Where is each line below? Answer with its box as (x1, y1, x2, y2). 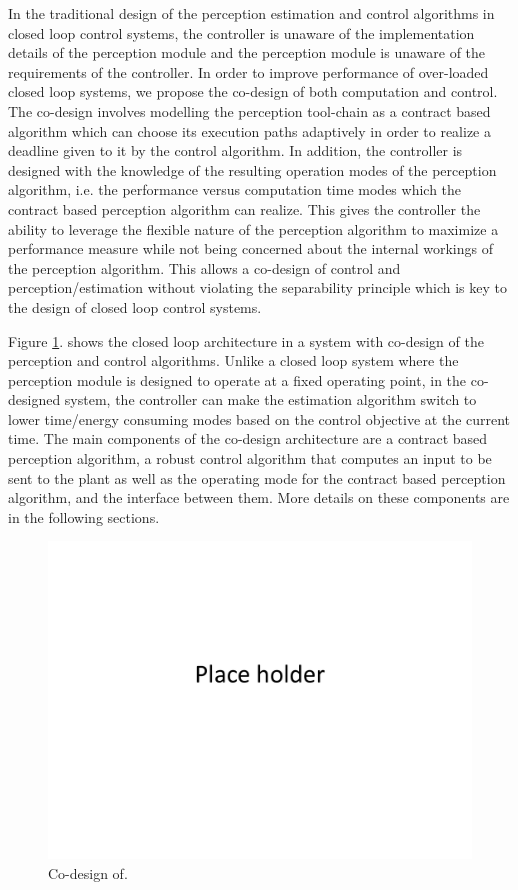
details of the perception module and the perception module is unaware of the (8, 42, 486, 63)
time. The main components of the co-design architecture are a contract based (8, 428, 488, 449)
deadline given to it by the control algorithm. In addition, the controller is (8, 140, 463, 161)
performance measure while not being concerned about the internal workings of (8, 238, 493, 259)
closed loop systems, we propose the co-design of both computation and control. (8, 81, 498, 102)
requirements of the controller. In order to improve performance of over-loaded (8, 61, 489, 82)
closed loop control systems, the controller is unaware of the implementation (8, 22, 475, 43)
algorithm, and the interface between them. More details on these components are (8, 487, 510, 508)
